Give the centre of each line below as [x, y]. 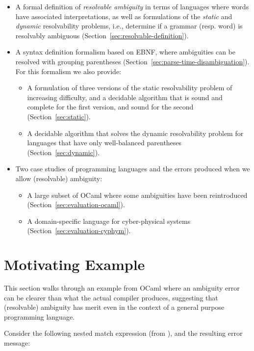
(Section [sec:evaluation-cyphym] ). [79, 230]
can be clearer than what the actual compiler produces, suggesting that [111, 297]
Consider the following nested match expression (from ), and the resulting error [123, 333]
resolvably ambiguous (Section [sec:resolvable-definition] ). [102, 35]
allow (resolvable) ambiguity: [59, 178]
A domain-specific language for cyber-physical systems [109, 221]
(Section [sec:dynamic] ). [63, 152]
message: [17, 342]
